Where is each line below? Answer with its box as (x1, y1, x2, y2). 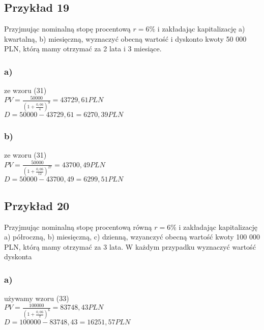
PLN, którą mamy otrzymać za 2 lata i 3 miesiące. (4, 43, 162, 54)
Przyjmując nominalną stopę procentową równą (4, 221, 152, 232)
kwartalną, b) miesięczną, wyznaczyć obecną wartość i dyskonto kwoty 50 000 (4, 33, 247, 44)
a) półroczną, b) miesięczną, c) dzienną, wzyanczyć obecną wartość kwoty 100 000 (4, 231, 260, 242)
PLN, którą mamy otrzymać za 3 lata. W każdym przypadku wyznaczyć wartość (4, 241, 256, 252)
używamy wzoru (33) (4, 293, 69, 304)
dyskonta (4, 251, 32, 262)
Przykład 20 (4, 197, 70, 213)
